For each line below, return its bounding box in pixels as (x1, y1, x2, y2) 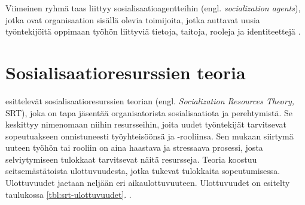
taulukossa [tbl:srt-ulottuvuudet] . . (5, 188, 132, 200)
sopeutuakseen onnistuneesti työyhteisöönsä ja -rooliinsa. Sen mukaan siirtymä (5, 129, 294, 142)
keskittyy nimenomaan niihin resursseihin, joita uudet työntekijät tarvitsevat (5, 118, 286, 131)
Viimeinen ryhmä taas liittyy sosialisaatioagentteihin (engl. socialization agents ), (5, 2, 301, 14)
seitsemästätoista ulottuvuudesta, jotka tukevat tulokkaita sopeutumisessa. (5, 164, 280, 177)
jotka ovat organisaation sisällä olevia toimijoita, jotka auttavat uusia (5, 13, 260, 26)
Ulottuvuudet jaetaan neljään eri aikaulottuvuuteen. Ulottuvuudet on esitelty (5, 176, 290, 189)
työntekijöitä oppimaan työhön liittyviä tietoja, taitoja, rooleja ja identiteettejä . (5, 25, 301, 38)
